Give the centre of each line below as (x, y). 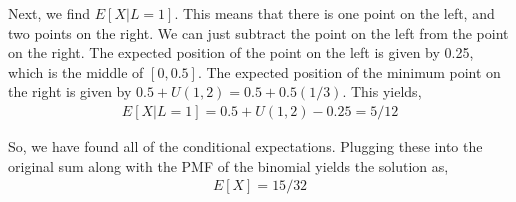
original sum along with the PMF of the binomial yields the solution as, (228, 165)
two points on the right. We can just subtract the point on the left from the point (258, 32)
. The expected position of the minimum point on (349, 71)
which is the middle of (76, 71)
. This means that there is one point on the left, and (334, 13)
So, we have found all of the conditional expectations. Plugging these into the (245, 146)
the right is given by (70, 91)
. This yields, (382, 91)
